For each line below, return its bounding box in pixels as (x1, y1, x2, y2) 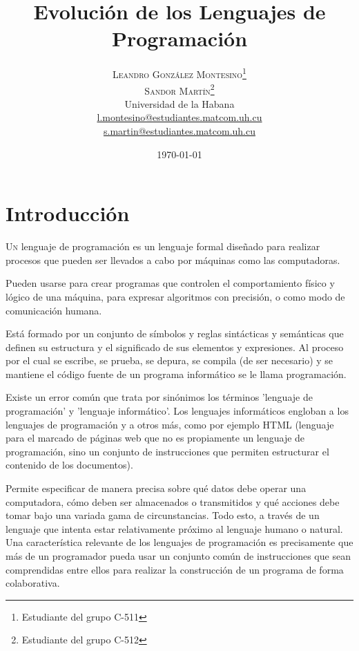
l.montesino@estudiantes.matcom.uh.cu (97, 110, 262, 124)
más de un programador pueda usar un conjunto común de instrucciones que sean (6, 549, 351, 563)
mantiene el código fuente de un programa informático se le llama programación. (6, 366, 347, 381)
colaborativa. (6, 576, 60, 590)
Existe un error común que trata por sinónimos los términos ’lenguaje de (6, 390, 313, 404)
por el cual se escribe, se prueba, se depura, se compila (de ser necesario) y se (6, 353, 333, 368)
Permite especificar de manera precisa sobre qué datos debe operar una (6, 481, 307, 496)
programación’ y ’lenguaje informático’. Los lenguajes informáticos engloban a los (6, 404, 349, 418)
